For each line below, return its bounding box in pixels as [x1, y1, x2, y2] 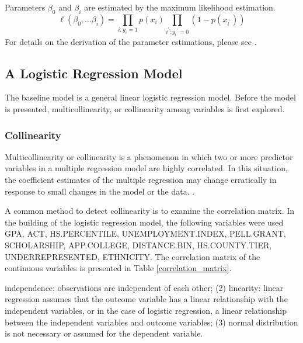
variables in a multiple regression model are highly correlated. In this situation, [5, 162, 288, 174]
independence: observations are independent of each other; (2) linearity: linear [5, 281, 284, 293]
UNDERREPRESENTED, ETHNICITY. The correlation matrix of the [5, 250, 260, 262]
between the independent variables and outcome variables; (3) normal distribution [5, 316, 298, 328]
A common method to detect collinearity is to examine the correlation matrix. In [5, 205, 295, 217]
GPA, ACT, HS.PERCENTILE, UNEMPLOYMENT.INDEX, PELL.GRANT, [5, 227, 286, 240]
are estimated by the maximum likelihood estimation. [84, 1, 276, 13]
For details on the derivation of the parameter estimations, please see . [5, 35, 257, 47]
